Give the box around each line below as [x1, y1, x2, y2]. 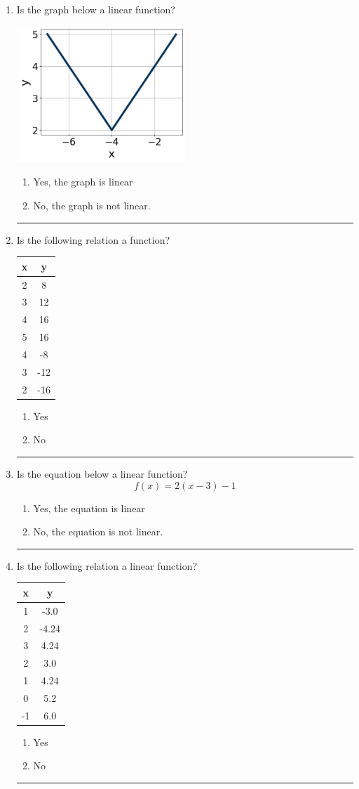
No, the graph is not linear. [33, 198, 151, 213]
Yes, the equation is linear [33, 500, 145, 515]
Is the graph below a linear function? [16, 2, 175, 16]
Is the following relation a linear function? [16, 558, 198, 573]
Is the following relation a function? [16, 232, 170, 247]
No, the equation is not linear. [33, 524, 163, 539]
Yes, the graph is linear [33, 174, 133, 189]
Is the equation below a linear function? [16, 466, 188, 481]
